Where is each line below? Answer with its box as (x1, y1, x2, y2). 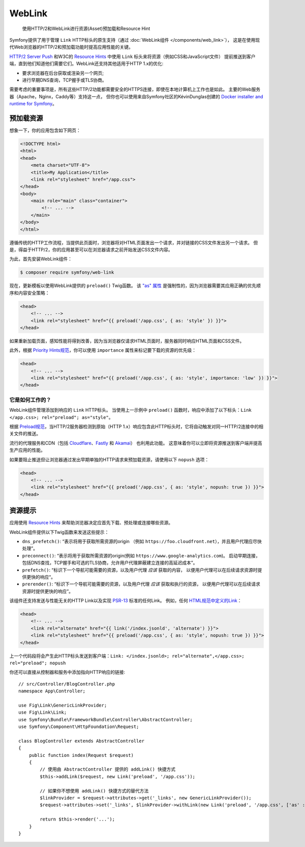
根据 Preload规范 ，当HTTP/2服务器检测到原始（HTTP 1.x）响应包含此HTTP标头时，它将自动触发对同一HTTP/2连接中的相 (9, 423, 264, 430)
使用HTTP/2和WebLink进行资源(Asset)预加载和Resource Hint (22, 25, 150, 32)
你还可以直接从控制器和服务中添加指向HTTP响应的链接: (9, 669, 126, 675)
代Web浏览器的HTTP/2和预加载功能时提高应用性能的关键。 (9, 44, 133, 50)
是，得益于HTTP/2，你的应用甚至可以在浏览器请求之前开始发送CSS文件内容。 (9, 247, 173, 253)
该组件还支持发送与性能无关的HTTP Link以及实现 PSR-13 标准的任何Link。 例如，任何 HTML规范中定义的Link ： (9, 598, 242, 604)
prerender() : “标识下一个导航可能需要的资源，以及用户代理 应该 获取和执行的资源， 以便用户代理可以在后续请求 (22, 581, 260, 587)
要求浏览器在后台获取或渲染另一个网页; (22, 70, 104, 76)
